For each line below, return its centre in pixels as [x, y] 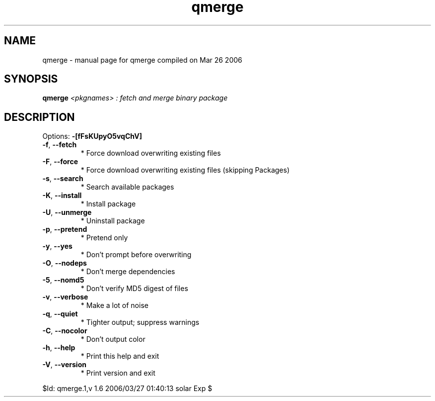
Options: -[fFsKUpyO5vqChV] [92, 136]
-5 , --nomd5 [63, 280]
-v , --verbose [65, 297]
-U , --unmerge [67, 212]
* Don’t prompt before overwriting [136, 255]
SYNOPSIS [31, 79]
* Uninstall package [113, 221]
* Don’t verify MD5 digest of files [134, 289]
